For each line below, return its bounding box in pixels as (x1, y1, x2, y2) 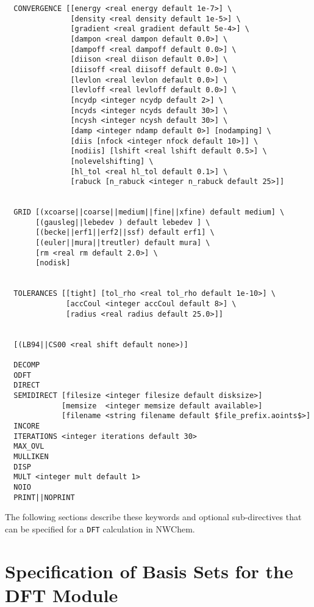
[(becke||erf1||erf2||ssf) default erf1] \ (35, 228, 215, 237)
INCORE (13, 421, 40, 430)
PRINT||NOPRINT (13, 493, 75, 502)
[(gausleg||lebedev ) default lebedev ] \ (35, 218, 210, 227)
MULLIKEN (13, 452, 49, 461)
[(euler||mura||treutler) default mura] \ (35, 238, 210, 248)
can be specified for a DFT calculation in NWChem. (5, 522, 195, 535)
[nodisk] (35, 259, 71, 268)
